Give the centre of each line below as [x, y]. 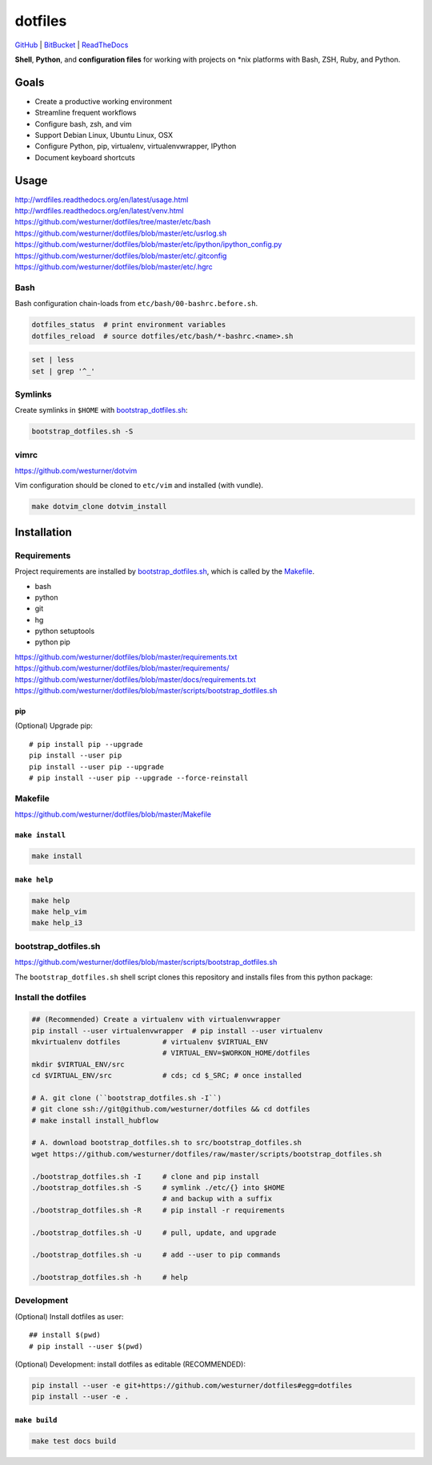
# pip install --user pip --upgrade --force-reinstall [139, 778]
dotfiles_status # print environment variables [129, 325]
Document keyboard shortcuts [85, 157]
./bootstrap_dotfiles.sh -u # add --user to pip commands [156, 1255]
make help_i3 [57, 923]
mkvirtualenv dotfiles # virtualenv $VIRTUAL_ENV [150, 1041]
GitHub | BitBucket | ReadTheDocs [72, 45]
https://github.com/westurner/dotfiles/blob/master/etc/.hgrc [114, 267]
